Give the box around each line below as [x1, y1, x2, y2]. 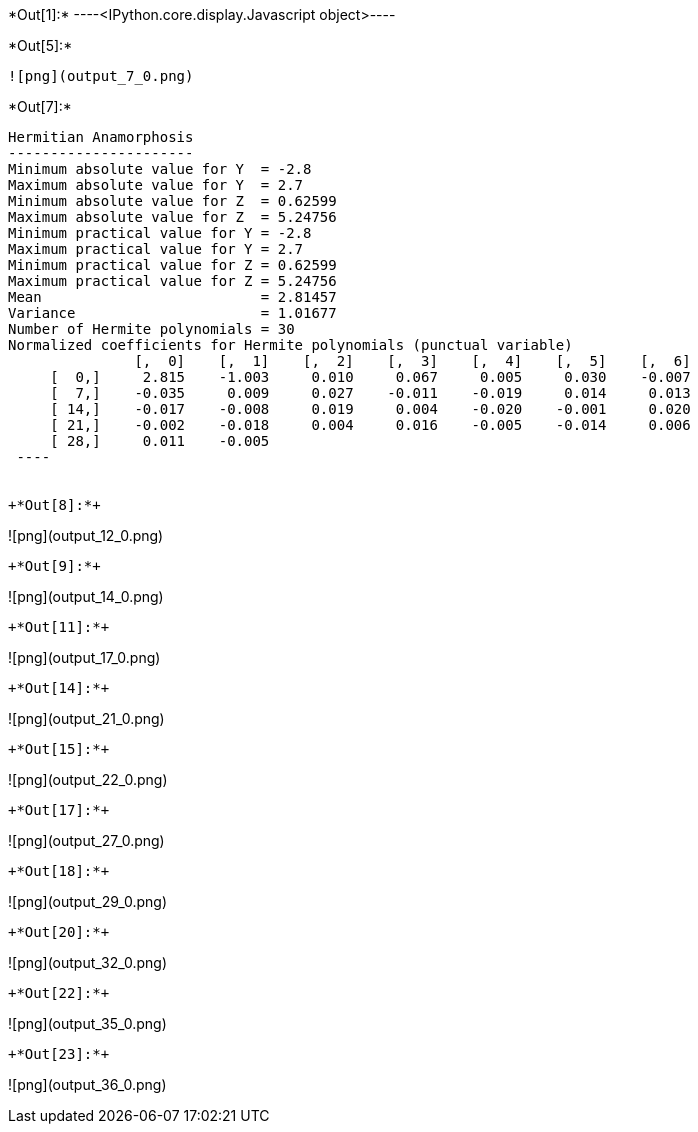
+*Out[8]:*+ [8, 497, 101, 513]
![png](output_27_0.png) [8, 832, 165, 849]
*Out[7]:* [8, 98, 72, 115]
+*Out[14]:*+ [8, 680, 110, 696]
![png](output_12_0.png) [8, 527, 164, 544]
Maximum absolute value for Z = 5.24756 [8, 209, 337, 225]
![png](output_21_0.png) [8, 710, 165, 727]
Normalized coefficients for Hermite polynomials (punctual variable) [8, 337, 573, 353]
